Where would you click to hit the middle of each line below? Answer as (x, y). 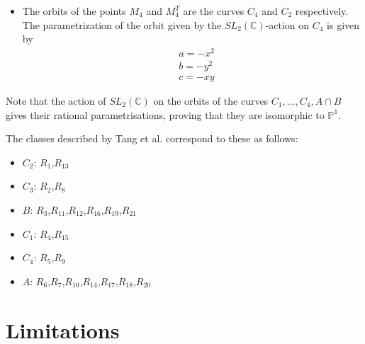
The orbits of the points (74, 11)
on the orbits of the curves (211, 101)
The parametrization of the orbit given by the (122, 24)
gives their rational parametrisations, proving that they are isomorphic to (165, 114)
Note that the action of (56, 101)
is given (343, 24)
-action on (287, 24)
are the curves (214, 11)
